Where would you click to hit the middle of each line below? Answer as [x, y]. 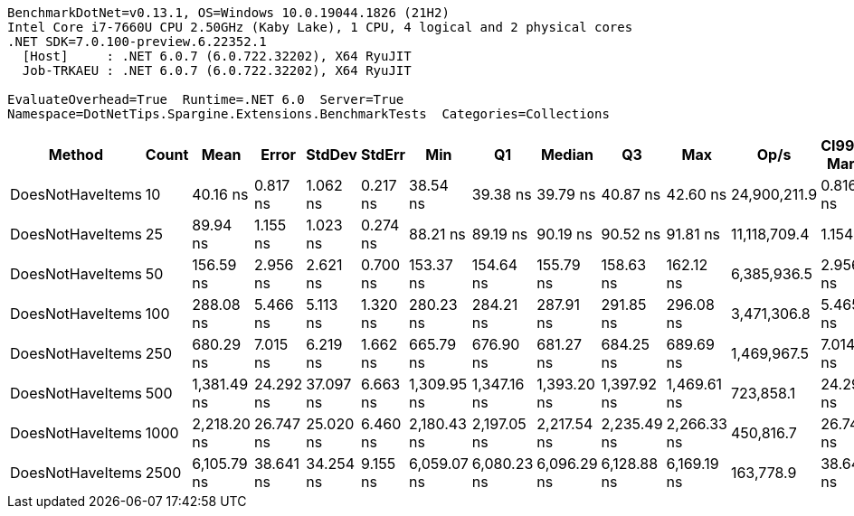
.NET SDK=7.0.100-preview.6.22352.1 [137, 42]
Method [76, 155]
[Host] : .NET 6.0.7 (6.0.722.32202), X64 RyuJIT [217, 56]
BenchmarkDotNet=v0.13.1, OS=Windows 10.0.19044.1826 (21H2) [228, 13]
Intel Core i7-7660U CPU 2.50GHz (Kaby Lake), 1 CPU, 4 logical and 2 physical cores [320, 27]
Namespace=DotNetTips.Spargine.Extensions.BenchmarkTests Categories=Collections [308, 114]
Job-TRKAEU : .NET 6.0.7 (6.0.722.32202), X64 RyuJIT [217, 70]
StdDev [332, 155]
